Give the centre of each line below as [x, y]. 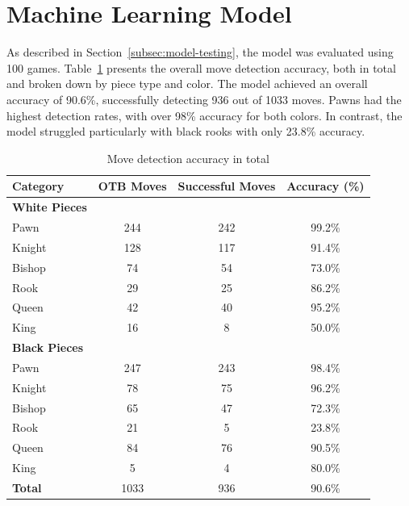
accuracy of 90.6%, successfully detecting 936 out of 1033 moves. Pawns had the [204, 99]
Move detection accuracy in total [188, 158]
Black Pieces [48, 347]
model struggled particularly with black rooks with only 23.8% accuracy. [186, 131]
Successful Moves [227, 186]
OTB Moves [132, 186]
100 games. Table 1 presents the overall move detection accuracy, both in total [201, 67]
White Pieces [50, 207]
